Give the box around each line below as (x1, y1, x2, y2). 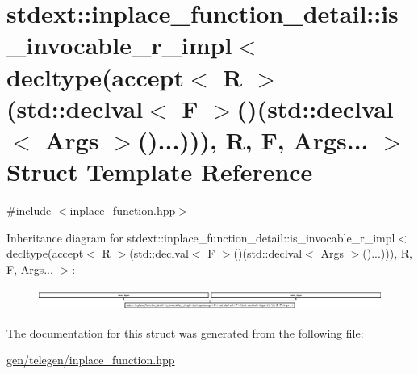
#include (6, 202, 52, 219)
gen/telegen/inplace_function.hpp (6, 351, 175, 368)
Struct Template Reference (6, 155, 313, 188)
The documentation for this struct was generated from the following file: (6, 324, 364, 341)
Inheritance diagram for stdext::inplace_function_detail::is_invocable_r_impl (6, 229, 395, 246)
